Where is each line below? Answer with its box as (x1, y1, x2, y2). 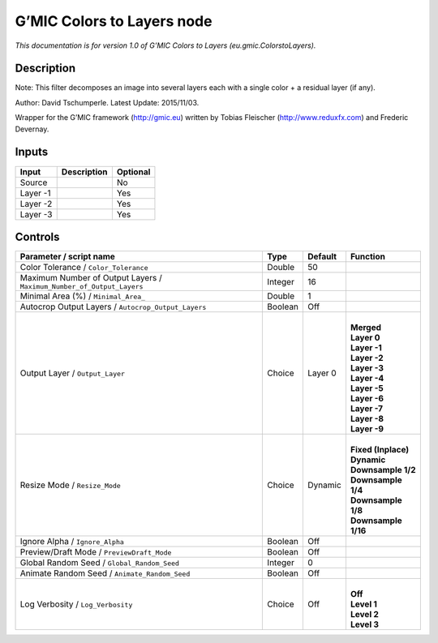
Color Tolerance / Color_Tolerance (19, 262, 148, 273)
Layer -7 (350, 403, 384, 414)
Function (350, 251, 385, 263)
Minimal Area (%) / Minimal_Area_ (19, 290, 146, 302)
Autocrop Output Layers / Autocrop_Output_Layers (19, 301, 207, 312)
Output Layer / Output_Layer (19, 367, 126, 379)
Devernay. (15, 124, 49, 134)
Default (307, 251, 337, 263)
